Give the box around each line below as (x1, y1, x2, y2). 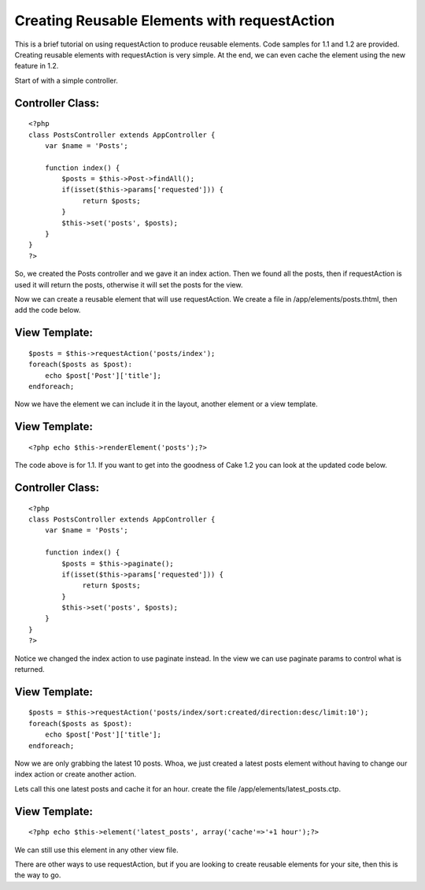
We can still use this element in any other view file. (14, 845, 179, 855)
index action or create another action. (14, 769, 137, 779)
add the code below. (14, 306, 81, 315)
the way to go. (14, 870, 61, 880)
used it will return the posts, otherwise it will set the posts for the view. (14, 280, 243, 289)
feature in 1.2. (14, 61, 59, 71)
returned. (14, 665, 45, 674)
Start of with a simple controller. (14, 76, 118, 85)
